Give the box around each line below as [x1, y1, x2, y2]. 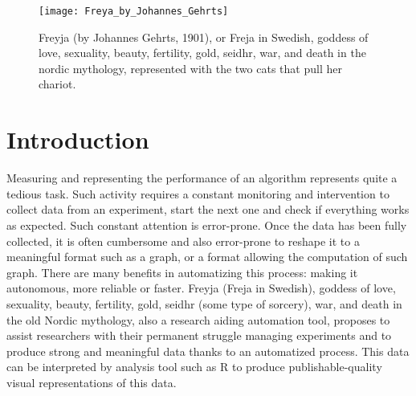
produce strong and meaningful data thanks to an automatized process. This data [6, 342, 410, 359]
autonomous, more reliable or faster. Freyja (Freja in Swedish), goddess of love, [6, 280, 396, 296]
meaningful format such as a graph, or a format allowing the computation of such [6, 248, 408, 265]
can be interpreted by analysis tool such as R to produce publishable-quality [6, 358, 382, 375]
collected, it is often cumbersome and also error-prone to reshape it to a [6, 232, 360, 249]
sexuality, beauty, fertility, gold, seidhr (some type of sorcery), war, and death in [6, 295, 402, 312]
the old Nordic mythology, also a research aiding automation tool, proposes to [6, 311, 390, 328]
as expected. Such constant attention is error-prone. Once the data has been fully [6, 216, 407, 233]
